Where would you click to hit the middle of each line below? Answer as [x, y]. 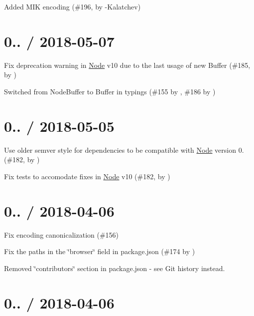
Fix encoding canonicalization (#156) [62, 234]
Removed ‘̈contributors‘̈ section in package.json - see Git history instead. [115, 268]
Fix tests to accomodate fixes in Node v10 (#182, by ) [87, 176]
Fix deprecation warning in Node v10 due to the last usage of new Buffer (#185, [127, 65]
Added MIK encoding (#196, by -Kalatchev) [72, 6]
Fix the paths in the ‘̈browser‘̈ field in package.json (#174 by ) [100, 251]
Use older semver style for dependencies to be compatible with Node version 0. [124, 150]
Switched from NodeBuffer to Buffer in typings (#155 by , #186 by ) [110, 91]
